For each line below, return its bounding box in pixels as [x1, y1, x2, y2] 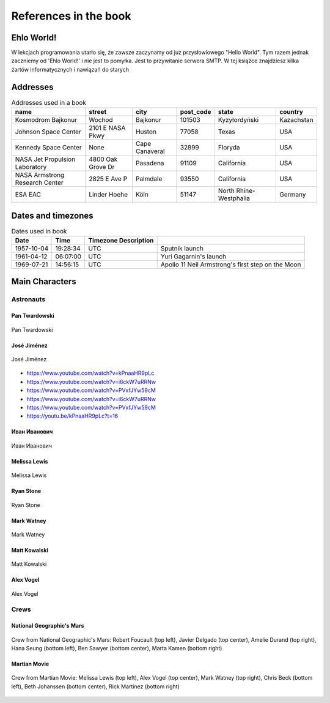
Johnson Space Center [15, 127, 82, 136]
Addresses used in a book [11, 98, 87, 107]
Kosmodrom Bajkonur [15, 116, 78, 124]
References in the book [11, 9, 131, 23]
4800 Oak [89, 155, 118, 164]
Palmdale [135, 175, 163, 183]
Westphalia [218, 194, 251, 203]
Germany [279, 190, 306, 199]
